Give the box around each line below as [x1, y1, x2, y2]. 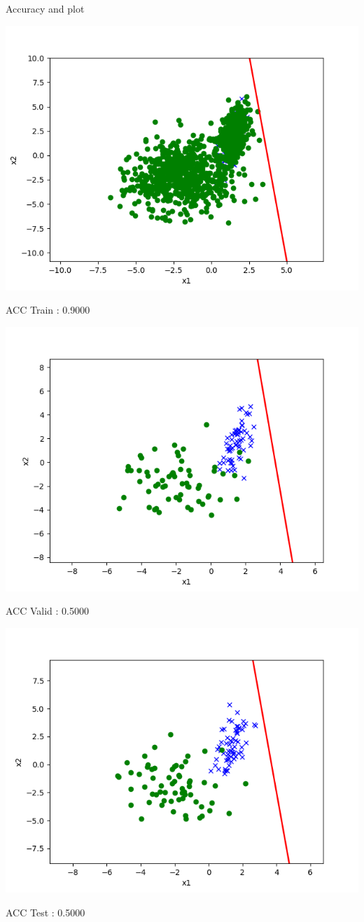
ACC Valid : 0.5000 [6, 603, 89, 618]
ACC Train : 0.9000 [6, 302, 90, 317]
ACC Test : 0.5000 [6, 904, 85, 919]
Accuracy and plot [6, 1, 85, 15]
